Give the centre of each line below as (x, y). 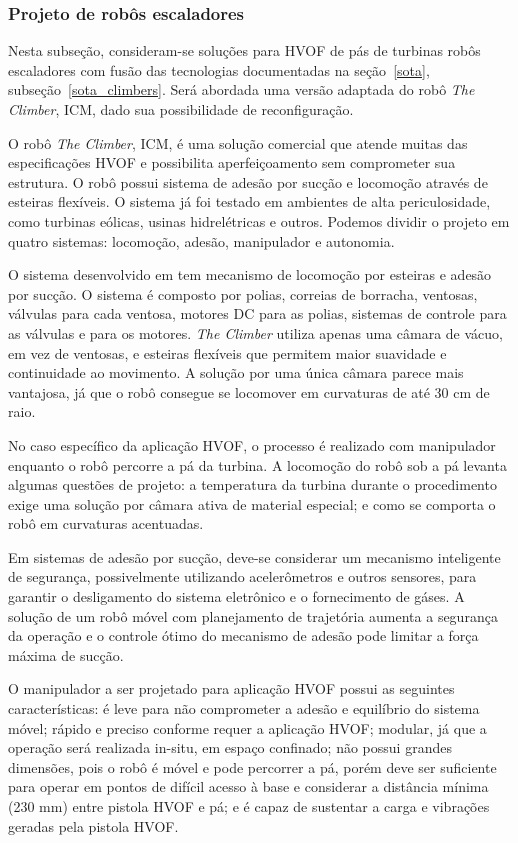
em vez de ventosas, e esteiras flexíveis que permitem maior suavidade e (227, 352)
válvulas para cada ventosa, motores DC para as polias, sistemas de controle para (257, 313)
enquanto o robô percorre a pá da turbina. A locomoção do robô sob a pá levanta (257, 464)
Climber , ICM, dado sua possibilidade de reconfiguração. (181, 109)
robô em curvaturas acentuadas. (106, 523)
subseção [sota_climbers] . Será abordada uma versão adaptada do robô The (241, 89)
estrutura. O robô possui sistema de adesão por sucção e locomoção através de (248, 181)
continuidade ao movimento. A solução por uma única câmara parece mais (236, 372)
